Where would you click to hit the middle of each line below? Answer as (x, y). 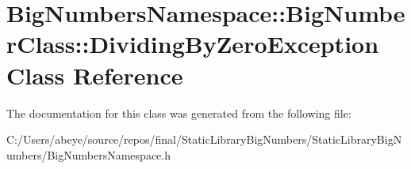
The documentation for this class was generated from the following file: (179, 113)
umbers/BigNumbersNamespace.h (88, 154)
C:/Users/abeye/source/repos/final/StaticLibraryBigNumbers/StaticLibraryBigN (204, 139)
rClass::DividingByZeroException (193, 44)
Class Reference (95, 75)
